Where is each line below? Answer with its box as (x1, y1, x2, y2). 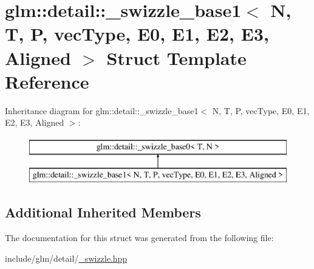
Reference (5, 69, 89, 94)
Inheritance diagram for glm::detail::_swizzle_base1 (5, 104, 199, 117)
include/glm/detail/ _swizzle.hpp (5, 251, 128, 264)
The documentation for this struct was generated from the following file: (5, 231, 274, 244)
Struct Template (106, 45, 247, 70)
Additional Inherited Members (5, 203, 201, 222)
